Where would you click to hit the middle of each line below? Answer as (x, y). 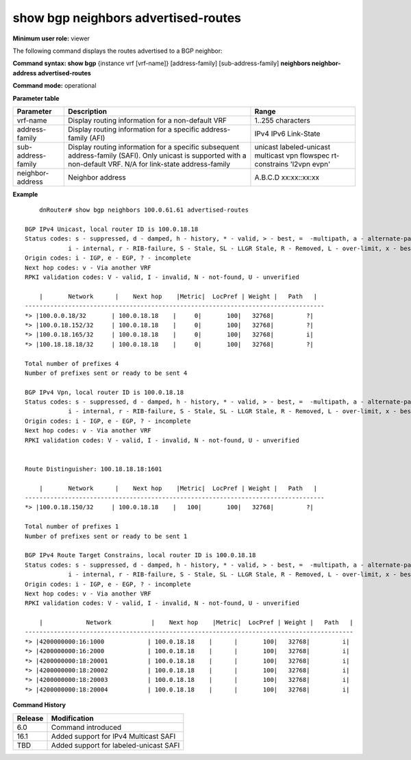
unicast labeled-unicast (292, 147)
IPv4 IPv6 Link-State (287, 134)
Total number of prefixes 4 (72, 364)
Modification (72, 718)
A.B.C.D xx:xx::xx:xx (287, 177)
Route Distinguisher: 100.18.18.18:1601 (94, 469)
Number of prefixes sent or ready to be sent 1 (106, 536)
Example (25, 194)
